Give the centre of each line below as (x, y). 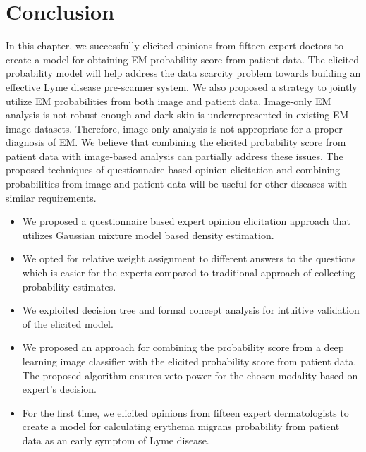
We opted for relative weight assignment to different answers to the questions (189, 258)
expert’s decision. (59, 389)
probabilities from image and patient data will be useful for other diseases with (176, 184)
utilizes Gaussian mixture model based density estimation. (148, 234)
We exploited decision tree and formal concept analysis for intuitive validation (191, 310)
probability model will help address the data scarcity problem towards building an (183, 73)
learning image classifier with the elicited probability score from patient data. (189, 361)
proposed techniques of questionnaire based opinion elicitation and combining (173, 170)
